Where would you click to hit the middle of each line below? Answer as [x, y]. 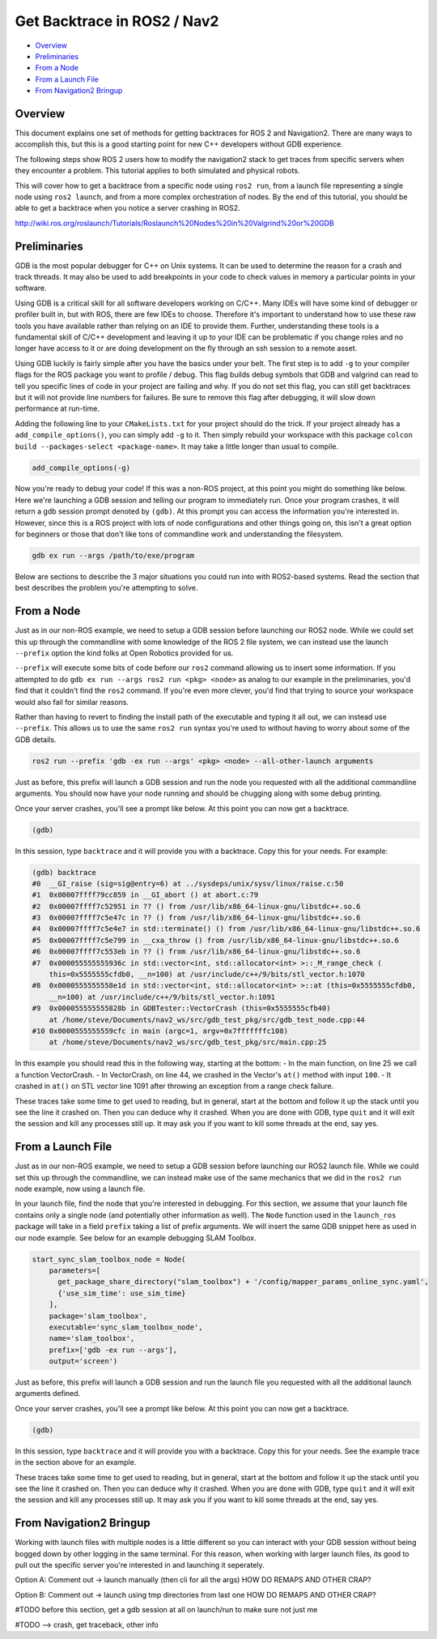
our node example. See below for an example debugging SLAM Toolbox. [136, 1238]
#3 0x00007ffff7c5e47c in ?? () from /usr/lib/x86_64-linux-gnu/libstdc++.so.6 [196, 918]
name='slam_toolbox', [92, 1338]
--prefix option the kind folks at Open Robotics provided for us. [124, 653]
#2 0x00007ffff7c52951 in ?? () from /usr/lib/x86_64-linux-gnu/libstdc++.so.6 [196, 906]
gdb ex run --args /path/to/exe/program [113, 556]
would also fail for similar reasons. [72, 702]
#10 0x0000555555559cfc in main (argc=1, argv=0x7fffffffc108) [160, 1031]
